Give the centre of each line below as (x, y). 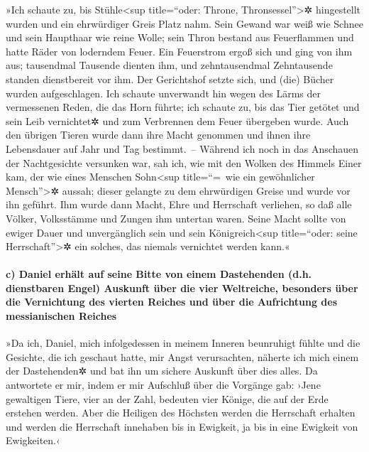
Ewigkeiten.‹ (33, 440)
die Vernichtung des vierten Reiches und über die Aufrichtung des (171, 302)
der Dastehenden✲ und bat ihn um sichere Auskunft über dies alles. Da (162, 371)
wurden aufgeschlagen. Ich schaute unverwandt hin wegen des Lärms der (163, 93)
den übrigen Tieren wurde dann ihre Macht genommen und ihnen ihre (158, 135)
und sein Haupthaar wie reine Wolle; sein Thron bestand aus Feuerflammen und (180, 37)
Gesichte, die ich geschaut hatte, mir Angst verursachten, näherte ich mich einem (182, 356)
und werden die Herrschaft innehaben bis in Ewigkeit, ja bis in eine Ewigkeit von (182, 426)
